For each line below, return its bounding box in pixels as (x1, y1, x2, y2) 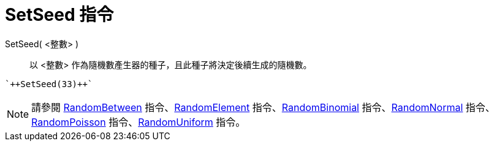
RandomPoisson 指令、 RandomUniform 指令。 (31, 115, 246, 128)
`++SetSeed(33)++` (5, 79, 93, 89)
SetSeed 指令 (5, 4, 114, 25)
